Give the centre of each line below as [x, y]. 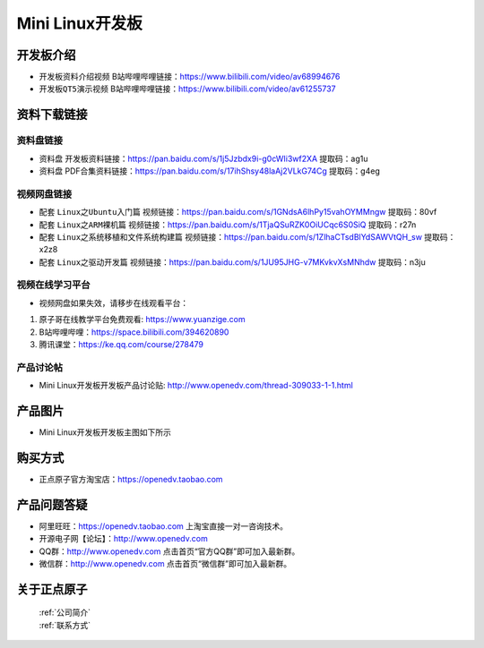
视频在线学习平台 [53, 285]
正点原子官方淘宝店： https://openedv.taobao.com [131, 479]
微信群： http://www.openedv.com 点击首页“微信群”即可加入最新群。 [165, 564]
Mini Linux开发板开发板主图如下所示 [105, 432]
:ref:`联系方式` [65, 625]
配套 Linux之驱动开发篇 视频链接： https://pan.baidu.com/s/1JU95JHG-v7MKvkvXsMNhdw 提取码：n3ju [232, 262]
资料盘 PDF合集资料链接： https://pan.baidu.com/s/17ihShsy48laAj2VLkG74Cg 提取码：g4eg [209, 171]
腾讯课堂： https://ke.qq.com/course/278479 [121, 345]
